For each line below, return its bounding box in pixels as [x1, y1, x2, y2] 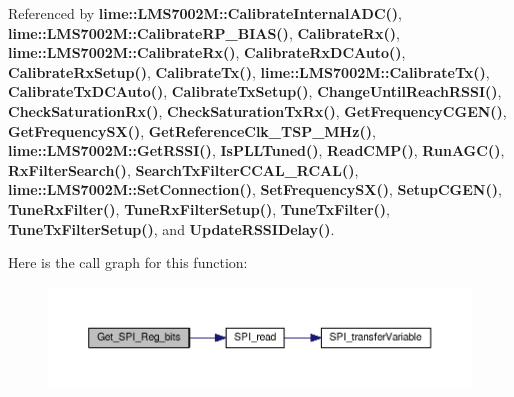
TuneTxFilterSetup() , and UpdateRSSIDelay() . [8, 218, 335, 239]
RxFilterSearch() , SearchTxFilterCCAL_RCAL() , [8, 159, 359, 180]
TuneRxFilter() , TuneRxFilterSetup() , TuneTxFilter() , [8, 198, 390, 219]
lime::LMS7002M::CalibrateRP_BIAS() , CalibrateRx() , [8, 22, 400, 43]
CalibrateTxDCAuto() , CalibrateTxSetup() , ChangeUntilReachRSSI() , [8, 81, 502, 102]
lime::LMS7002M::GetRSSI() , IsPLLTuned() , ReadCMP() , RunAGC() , [8, 140, 505, 161]
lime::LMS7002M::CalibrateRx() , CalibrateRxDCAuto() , [8, 42, 406, 63]
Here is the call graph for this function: [8, 252, 248, 273]
